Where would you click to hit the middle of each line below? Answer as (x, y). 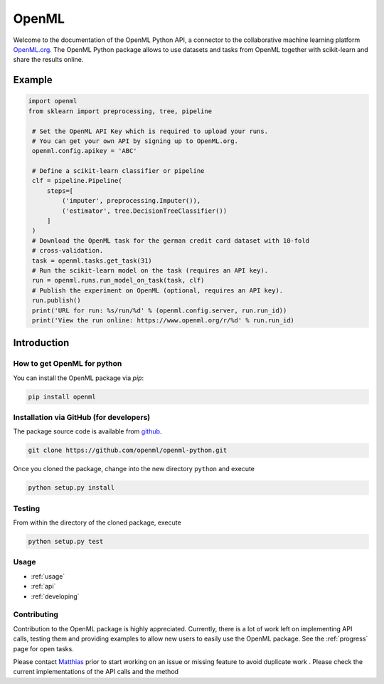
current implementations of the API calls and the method (96, 672)
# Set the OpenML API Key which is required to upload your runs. (150, 131)
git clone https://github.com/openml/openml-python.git (128, 451)
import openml (53, 101)
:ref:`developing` (55, 596)
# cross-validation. (68, 251)
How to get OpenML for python (68, 364)
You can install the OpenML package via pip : (79, 378)
